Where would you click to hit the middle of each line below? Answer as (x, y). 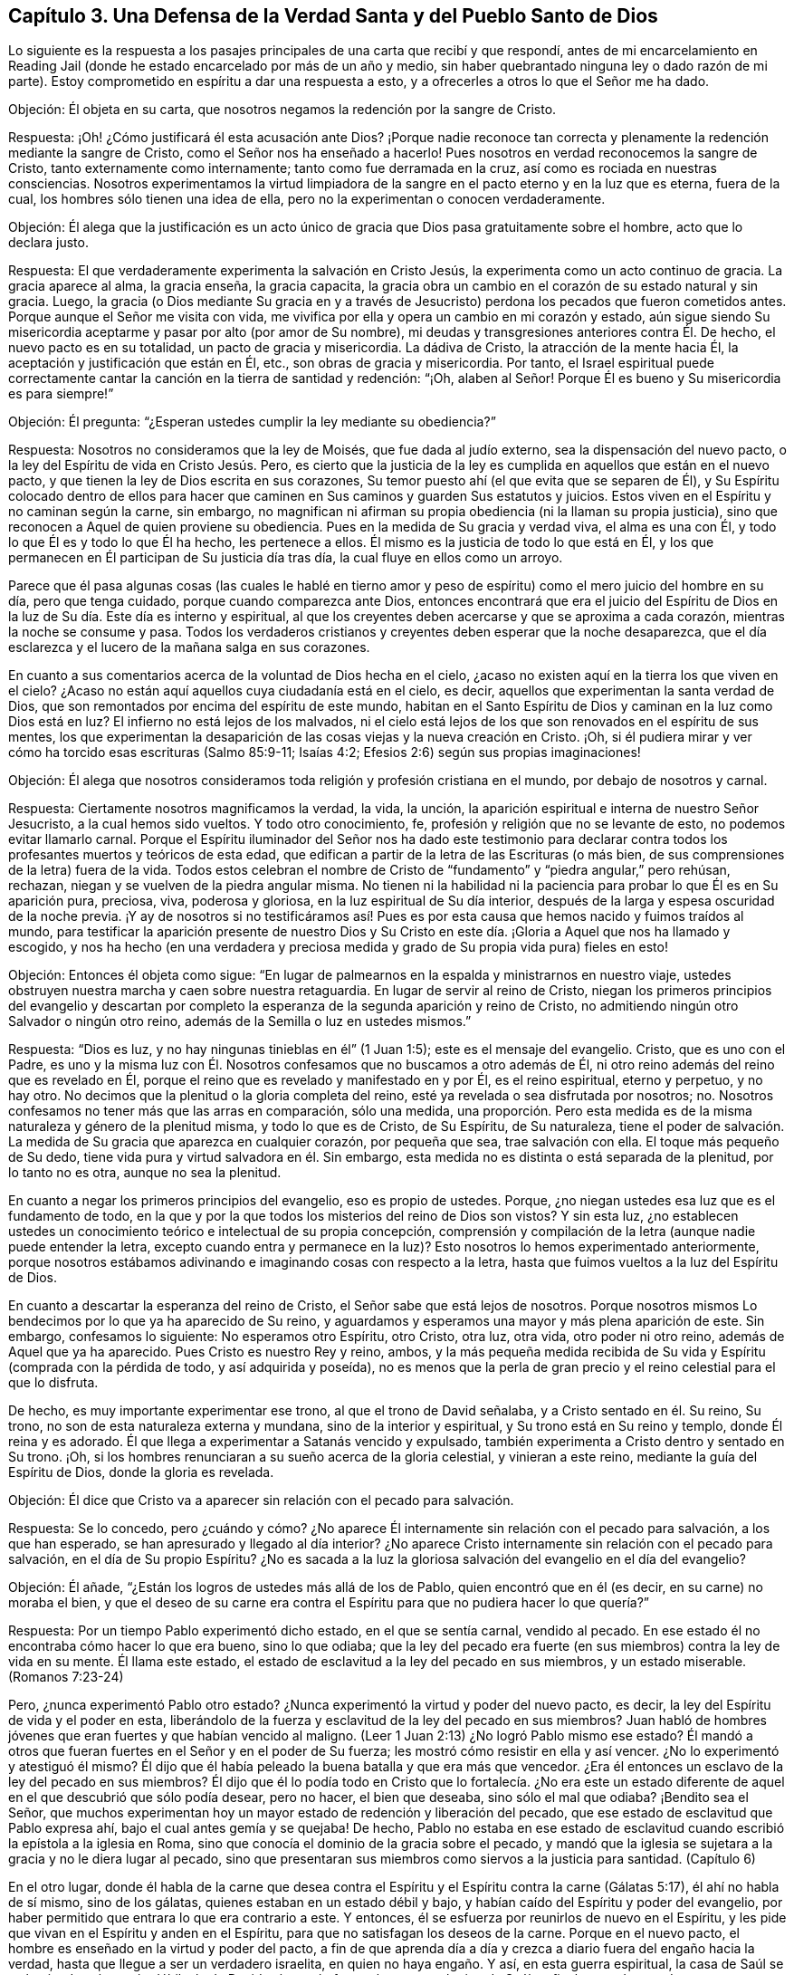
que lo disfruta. (53, 1383)
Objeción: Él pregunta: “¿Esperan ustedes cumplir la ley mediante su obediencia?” (252, 422)
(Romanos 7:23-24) (66, 1677)
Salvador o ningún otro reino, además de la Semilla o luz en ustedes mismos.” (240, 1021)
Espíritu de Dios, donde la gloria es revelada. (141, 1472)
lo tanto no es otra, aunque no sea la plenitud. (145, 1173)
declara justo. (48, 243)
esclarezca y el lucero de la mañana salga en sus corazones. (189, 647)
